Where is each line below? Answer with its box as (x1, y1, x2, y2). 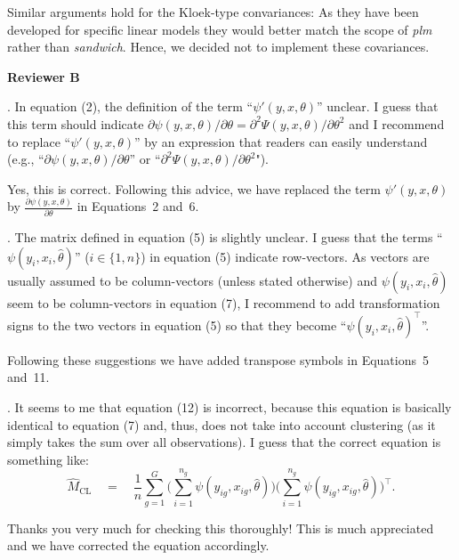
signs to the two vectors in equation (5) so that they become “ (7, 315, 347, 334)
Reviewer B (7, 67, 80, 85)
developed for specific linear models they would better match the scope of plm (7, 20, 432, 38)
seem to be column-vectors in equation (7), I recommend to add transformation (7, 293, 440, 312)
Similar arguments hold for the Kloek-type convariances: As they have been (7, 3, 419, 20)
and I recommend (349, 114, 445, 133)
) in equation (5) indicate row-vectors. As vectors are (141, 247, 430, 265)
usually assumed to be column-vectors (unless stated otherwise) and (7, 271, 377, 289)
